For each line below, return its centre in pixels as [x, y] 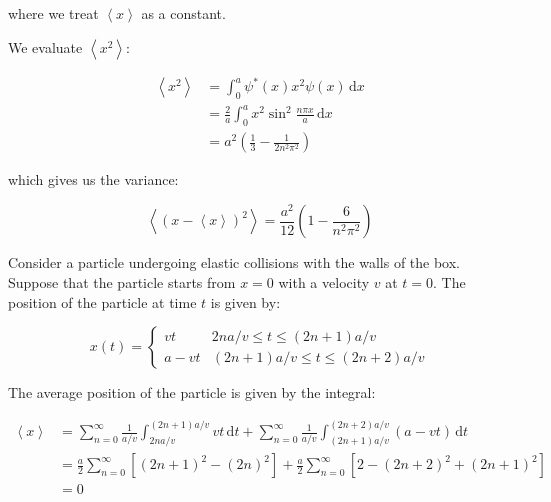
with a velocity [324, 282]
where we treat [53, 13]
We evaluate [45, 46]
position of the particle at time [102, 301]
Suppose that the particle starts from [122, 282]
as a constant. [183, 13]
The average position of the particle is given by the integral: [192, 392]
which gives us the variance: [93, 179]
